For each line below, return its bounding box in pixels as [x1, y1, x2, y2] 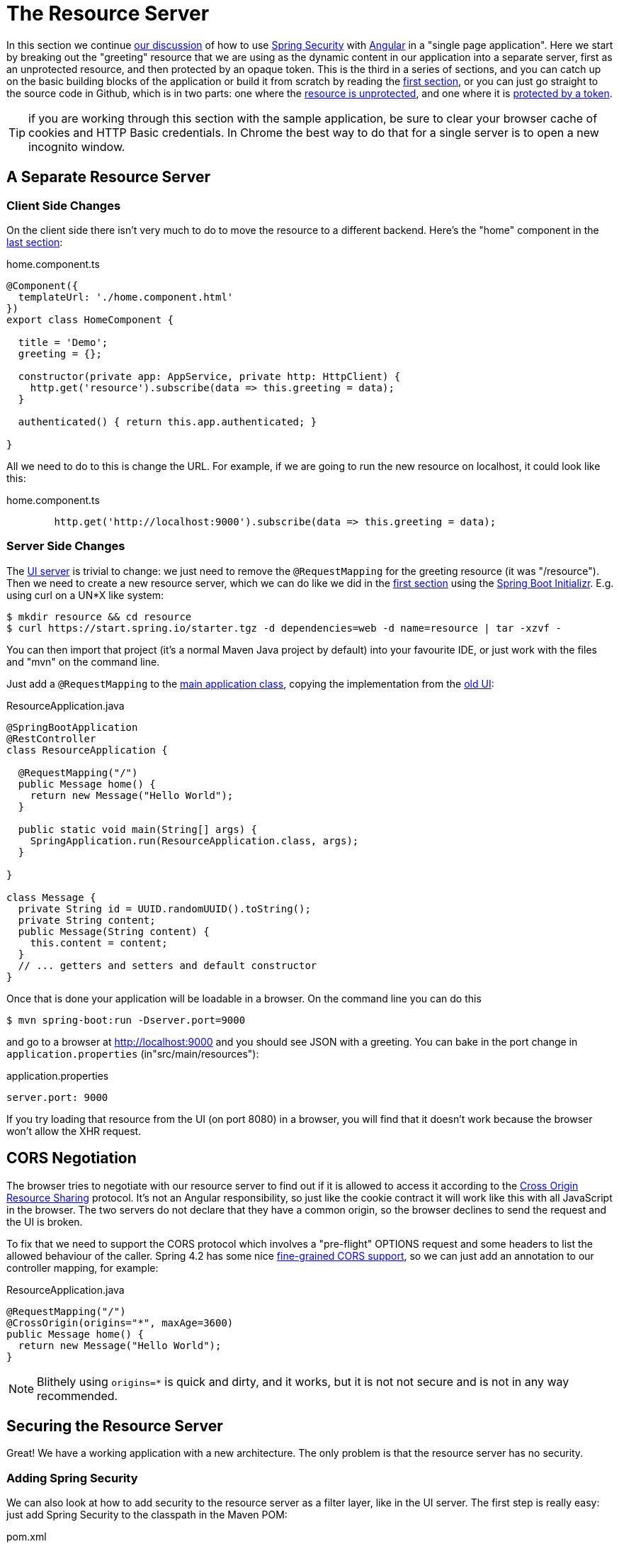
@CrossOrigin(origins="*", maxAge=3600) [6, 1316, 234, 1328]
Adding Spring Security [6, 1470, 138, 1485]
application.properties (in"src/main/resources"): [6, 1047, 259, 1060]
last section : [6, 235, 63, 248]
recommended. [37, 1388, 118, 1403]
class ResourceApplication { [6, 744, 168, 756]
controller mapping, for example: [6, 1261, 159, 1274]
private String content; [18, 914, 156, 926]
